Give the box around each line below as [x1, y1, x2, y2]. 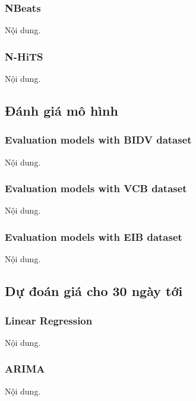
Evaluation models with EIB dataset [5, 229, 182, 244]
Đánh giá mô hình [5, 101, 118, 120]
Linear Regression [5, 313, 93, 327]
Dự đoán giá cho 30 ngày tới [5, 282, 183, 300]
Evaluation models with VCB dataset [5, 181, 187, 196]
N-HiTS [5, 49, 43, 63]
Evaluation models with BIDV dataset [5, 132, 192, 147]
